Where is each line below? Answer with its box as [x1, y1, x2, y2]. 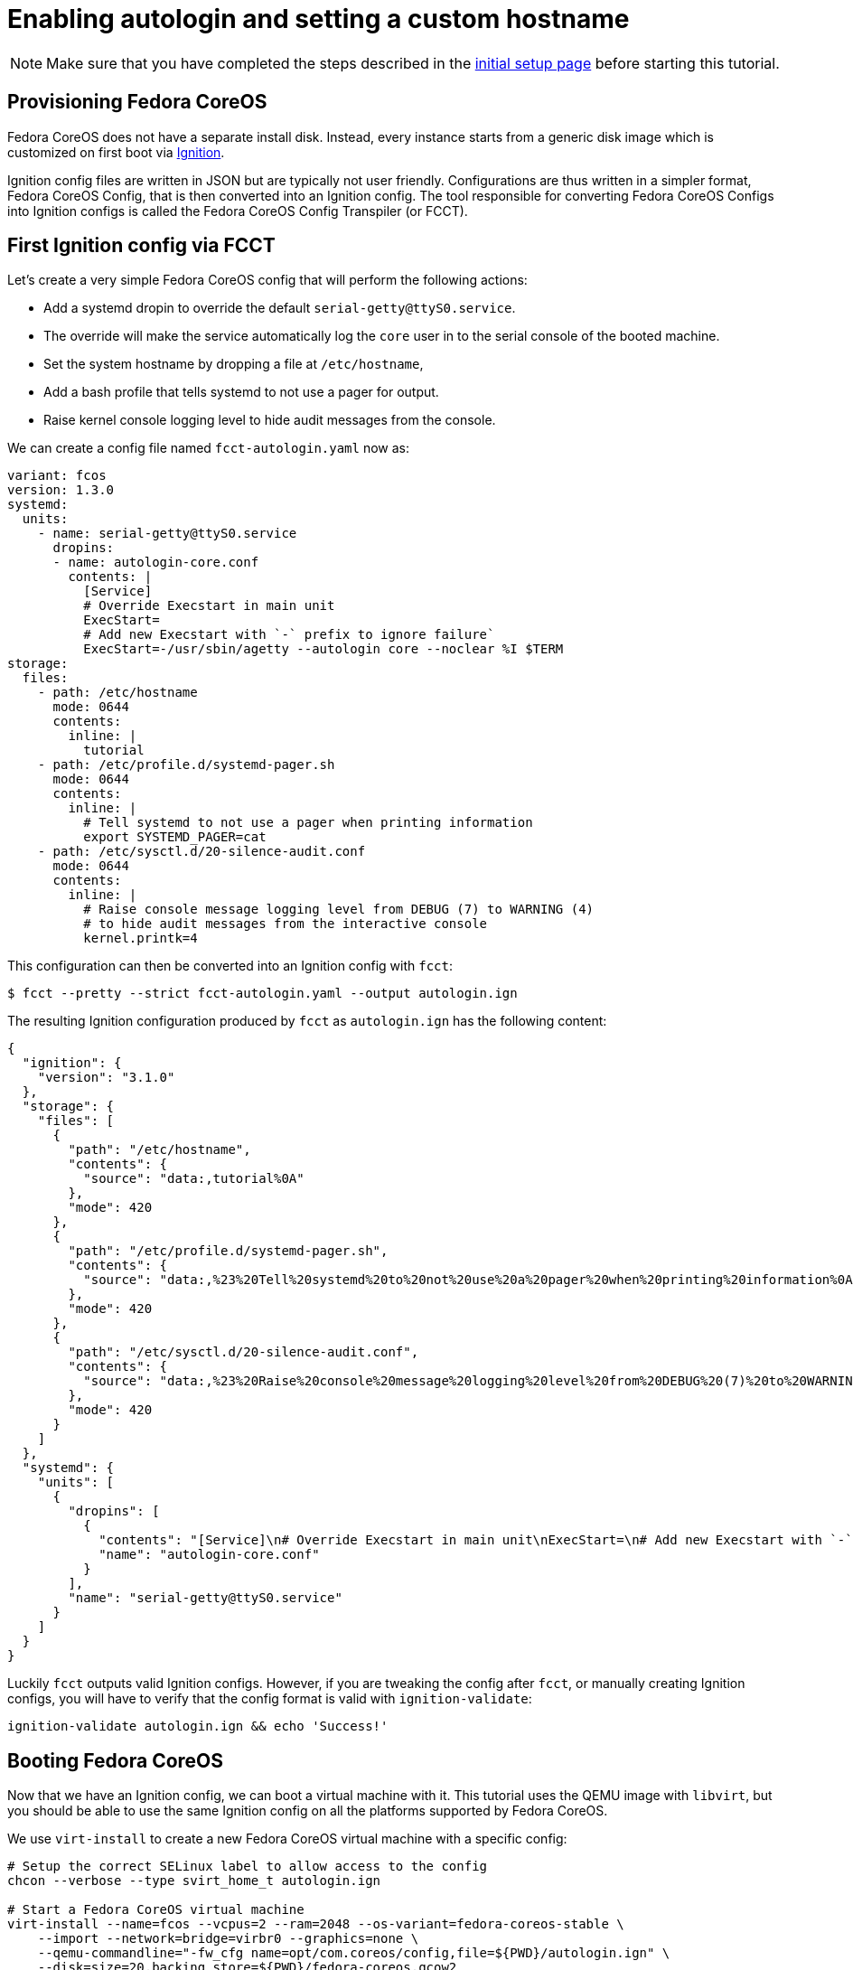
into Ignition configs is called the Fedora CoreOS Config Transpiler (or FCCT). [7, 202, 468, 219]
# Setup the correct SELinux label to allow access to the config [7, 1859, 488, 1874]
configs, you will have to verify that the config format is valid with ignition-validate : [7, 1691, 532, 1707]
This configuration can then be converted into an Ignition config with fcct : [7, 958, 454, 974]
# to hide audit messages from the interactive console [83, 916, 488, 932]
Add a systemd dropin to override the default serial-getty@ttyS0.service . [43, 300, 516, 316]
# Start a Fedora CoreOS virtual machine [7, 1902, 305, 1918]
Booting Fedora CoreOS [7, 1749, 224, 1772]
